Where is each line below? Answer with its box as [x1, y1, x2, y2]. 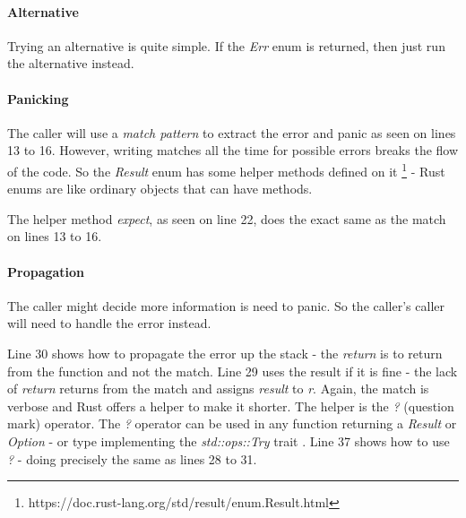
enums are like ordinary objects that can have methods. [7, 179, 313, 198]
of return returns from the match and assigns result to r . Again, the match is [7, 379, 429, 398]
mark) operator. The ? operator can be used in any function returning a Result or [7, 414, 457, 433]
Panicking [7, 89, 69, 108]
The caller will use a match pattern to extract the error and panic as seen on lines [7, 123, 456, 142]
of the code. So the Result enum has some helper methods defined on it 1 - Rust [7, 159, 445, 180]
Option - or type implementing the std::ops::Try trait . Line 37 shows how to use [7, 431, 450, 450]
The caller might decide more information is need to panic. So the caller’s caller [7, 296, 444, 315]
